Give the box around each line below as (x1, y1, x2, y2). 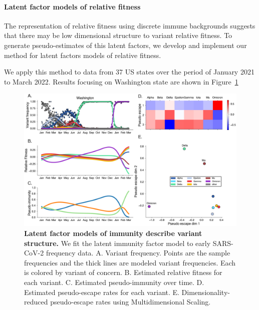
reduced (24, 296, 48, 307)
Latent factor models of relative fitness (4, 1, 141, 11)
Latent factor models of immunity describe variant (24, 227, 202, 238)
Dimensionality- (181, 286, 230, 297)
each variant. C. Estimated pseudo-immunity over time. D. (24, 276, 204, 287)
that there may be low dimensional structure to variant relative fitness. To (4, 30, 232, 40)
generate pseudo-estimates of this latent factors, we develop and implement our (4, 39, 247, 50)
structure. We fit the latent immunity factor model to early (24, 237, 211, 248)
